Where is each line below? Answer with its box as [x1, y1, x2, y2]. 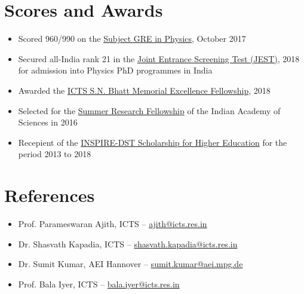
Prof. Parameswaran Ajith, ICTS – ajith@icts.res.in [18, 218, 207, 229]
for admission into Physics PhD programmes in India [18, 64, 213, 76]
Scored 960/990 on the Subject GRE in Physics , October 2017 [18, 32, 246, 45]
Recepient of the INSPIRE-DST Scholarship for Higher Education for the [18, 136, 287, 148]
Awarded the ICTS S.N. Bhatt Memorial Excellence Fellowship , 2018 [18, 84, 271, 96]
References [4, 183, 95, 207]
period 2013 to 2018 [18, 148, 91, 160]
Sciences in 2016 [18, 116, 78, 128]
